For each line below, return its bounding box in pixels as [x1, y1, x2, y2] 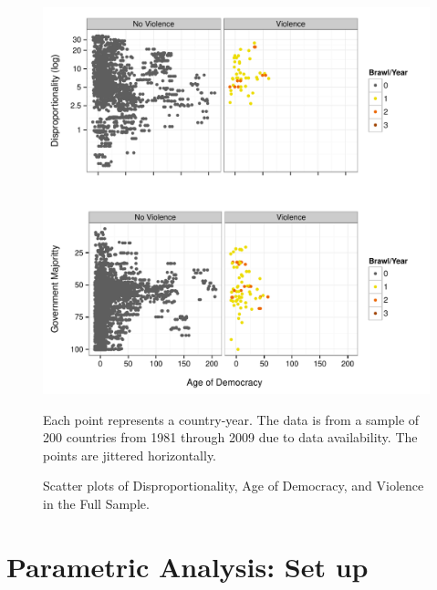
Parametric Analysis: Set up [6, 547, 369, 585]
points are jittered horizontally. [43, 445, 217, 464]
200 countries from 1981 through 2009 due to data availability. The [43, 428, 418, 447]
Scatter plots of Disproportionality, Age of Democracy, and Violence [43, 476, 424, 495]
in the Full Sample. [43, 493, 150, 512]
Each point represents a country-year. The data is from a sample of [43, 409, 420, 429]
